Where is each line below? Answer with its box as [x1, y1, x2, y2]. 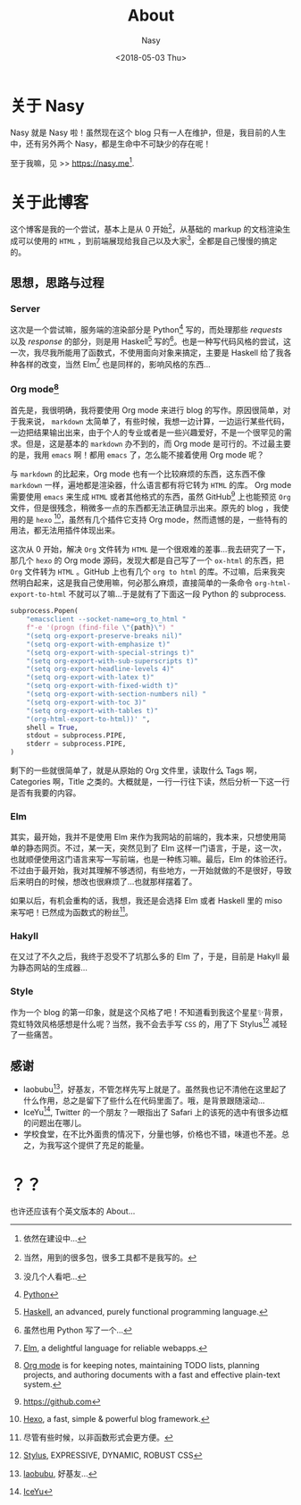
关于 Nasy [10, 96, 85, 116]
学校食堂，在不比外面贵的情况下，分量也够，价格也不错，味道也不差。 [22, 1129, 282, 1139]
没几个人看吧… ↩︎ [22, 1271, 87, 1282]
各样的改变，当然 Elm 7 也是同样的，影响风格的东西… [17, 357, 211, 369]
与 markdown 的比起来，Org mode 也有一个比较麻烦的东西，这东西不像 [10, 468, 266, 479]
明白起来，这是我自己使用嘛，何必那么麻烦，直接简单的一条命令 [17, 577, 253, 588]
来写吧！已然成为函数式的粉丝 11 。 [10, 905, 133, 918]
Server [10, 302, 41, 315]
